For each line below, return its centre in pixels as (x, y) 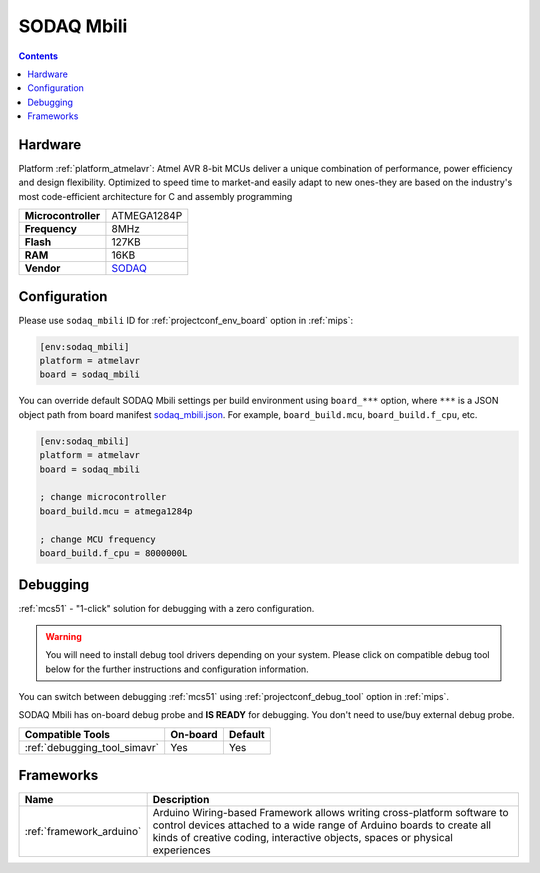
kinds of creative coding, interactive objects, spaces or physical (303, 838)
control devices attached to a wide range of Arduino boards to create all (322, 825)
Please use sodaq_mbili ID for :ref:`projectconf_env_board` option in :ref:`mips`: (186, 320)
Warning (63, 636)
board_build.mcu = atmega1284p (116, 511)
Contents (38, 56)
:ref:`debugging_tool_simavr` (92, 747)
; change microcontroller (103, 497)
